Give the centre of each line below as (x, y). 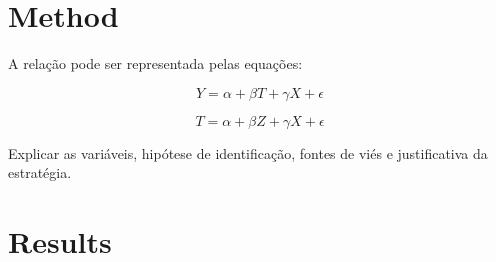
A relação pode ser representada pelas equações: (155, 63)
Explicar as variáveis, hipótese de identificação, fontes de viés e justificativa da (248, 152)
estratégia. (40, 172)
